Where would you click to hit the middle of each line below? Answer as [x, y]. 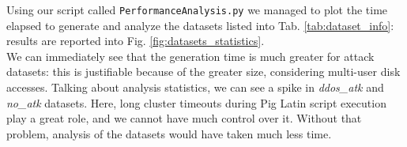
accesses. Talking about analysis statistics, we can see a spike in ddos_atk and [195, 87]
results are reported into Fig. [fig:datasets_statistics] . [136, 41]
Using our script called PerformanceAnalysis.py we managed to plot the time [197, 9]
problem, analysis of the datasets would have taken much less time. [169, 133]
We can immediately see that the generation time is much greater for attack [190, 56]
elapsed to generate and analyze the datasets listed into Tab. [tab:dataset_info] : [200, 25]
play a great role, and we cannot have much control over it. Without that [184, 118]
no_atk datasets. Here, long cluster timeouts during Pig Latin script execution [196, 102]
